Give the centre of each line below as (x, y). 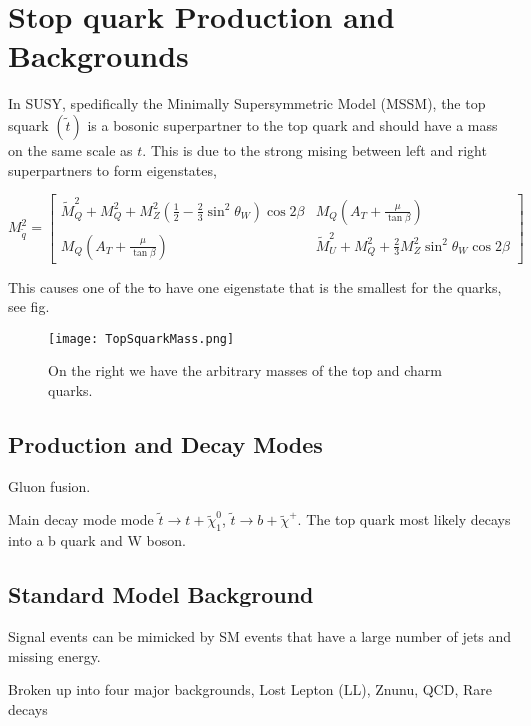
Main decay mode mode (81, 519)
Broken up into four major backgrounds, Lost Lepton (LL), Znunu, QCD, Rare (250, 689)
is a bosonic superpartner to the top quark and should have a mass (292, 124)
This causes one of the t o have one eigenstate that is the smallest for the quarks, (255, 286)
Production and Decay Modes (165, 444)
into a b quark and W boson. (97, 540)
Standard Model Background (161, 594)
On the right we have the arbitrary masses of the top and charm (245, 370)
